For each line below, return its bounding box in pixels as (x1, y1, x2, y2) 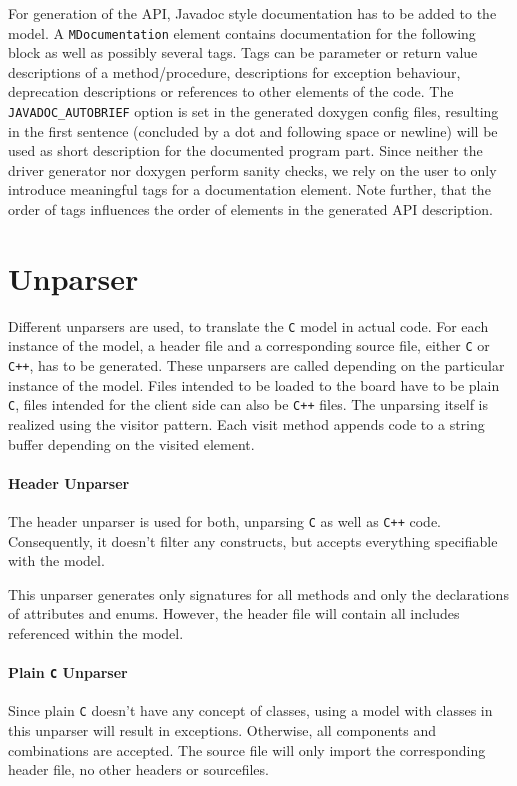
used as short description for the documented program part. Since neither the (8, 140, 483, 161)
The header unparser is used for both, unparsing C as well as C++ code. (8, 510, 441, 531)
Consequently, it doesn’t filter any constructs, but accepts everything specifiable (8, 530, 498, 551)
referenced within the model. (8, 623, 184, 644)
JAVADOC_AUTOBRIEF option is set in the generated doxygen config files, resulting (8, 101, 499, 122)
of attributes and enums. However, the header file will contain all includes (8, 603, 460, 624)
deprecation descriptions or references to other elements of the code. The (8, 81, 454, 102)
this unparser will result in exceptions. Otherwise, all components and (8, 720, 437, 741)
